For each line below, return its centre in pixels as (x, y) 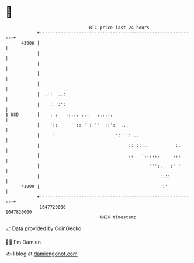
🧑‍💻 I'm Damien (23, 242)
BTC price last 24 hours (119, 28)
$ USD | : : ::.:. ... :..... (59, 115)
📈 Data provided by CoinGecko (44, 228)
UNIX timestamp (118, 217)
